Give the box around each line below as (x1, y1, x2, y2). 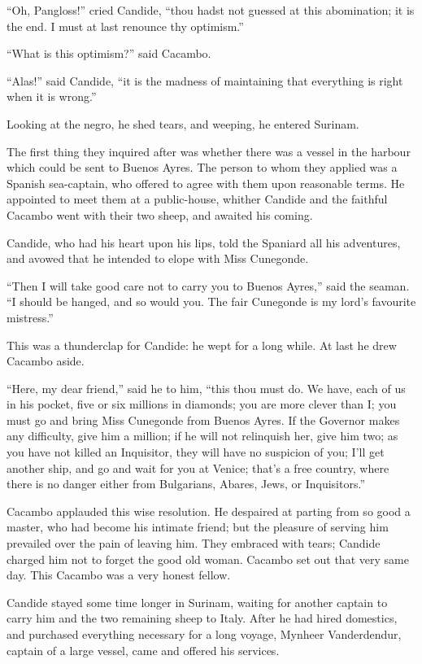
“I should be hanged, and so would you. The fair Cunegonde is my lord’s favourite (7, 293, 416, 310)
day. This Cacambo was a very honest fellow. (7, 566, 231, 583)
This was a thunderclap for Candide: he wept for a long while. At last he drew (7, 336, 397, 353)
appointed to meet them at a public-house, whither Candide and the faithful (7, 190, 388, 207)
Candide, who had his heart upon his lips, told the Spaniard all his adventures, (7, 234, 401, 251)
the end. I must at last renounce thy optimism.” (7, 17, 244, 34)
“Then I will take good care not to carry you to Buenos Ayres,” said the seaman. (7, 277, 410, 294)
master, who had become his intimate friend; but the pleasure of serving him (7, 518, 389, 535)
